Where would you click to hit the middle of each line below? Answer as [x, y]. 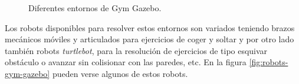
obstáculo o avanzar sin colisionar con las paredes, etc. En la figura [126, 62]
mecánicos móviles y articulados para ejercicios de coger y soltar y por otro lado [149, 39]
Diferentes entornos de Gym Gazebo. [95, 8]
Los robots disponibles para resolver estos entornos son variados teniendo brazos [150, 27]
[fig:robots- [269, 62]
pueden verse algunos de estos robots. [120, 73]
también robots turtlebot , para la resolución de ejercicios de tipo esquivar [136, 50]
